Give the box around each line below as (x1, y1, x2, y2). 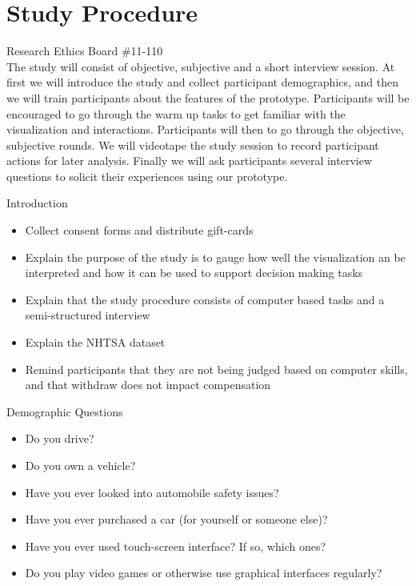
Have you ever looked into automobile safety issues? (25, 484, 279, 500)
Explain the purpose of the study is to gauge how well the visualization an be (25, 248, 406, 265)
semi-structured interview (25, 307, 150, 323)
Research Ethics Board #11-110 (6, 42, 163, 59)
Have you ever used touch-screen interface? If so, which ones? (25, 537, 326, 554)
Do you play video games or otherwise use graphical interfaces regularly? (25, 564, 382, 581)
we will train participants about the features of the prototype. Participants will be (6, 89, 410, 106)
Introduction (6, 195, 68, 211)
